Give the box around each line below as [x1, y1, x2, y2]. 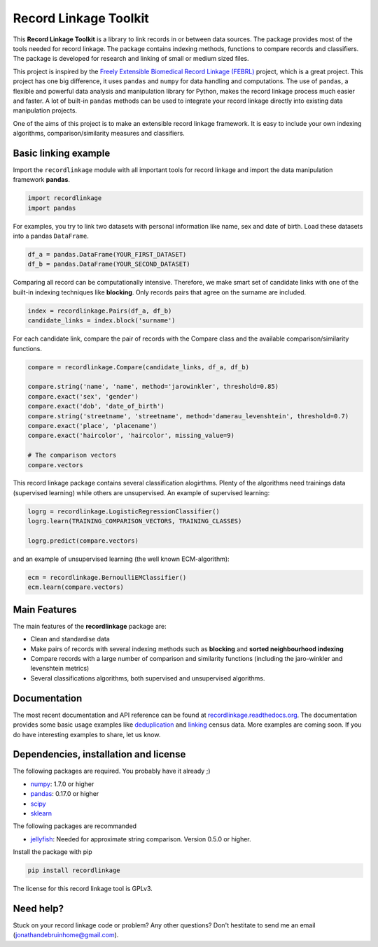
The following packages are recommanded [13, 822, 136, 830]
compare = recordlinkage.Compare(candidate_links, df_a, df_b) [27, 363, 250, 371]
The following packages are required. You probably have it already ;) [13, 767, 211, 776]
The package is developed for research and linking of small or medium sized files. [13, 55, 249, 63]
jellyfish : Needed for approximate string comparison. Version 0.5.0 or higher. [30, 834, 251, 843]
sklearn [30, 809, 52, 818]
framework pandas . [13, 176, 70, 184]
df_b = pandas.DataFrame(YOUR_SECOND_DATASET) [27, 260, 190, 269]
